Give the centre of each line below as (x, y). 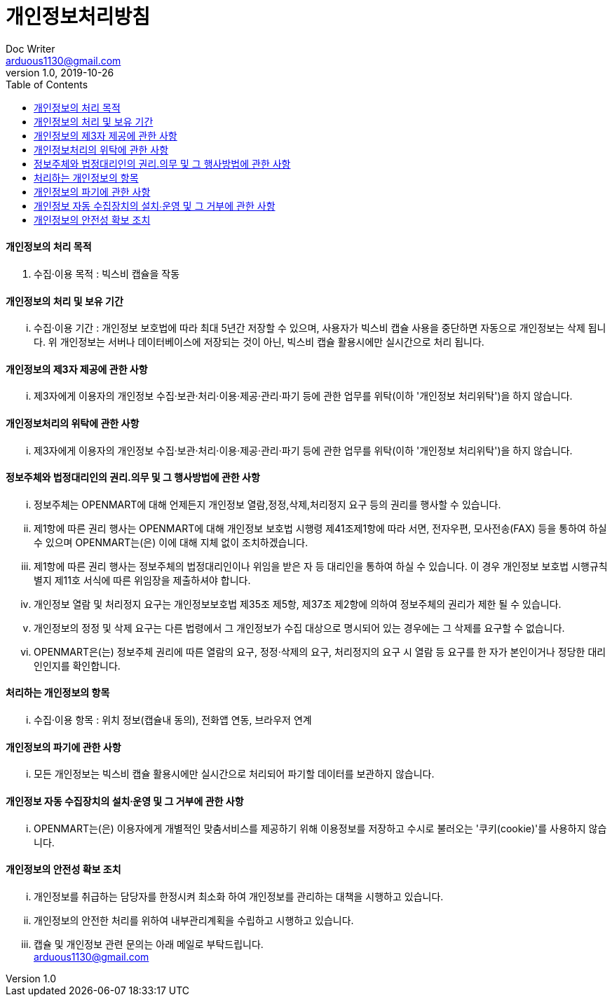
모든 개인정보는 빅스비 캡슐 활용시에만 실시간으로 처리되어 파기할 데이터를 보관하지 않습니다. (234, 774)
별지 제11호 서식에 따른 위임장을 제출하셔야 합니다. (142, 580)
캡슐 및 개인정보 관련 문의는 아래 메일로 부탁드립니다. (149, 944)
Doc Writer (30, 48)
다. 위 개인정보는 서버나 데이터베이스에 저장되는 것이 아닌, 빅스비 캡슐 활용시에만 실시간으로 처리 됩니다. (259, 342)
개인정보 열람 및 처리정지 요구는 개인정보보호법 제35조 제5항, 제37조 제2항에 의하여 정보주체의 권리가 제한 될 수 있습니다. (298, 604)
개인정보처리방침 (78, 17)
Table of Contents (47, 84)
